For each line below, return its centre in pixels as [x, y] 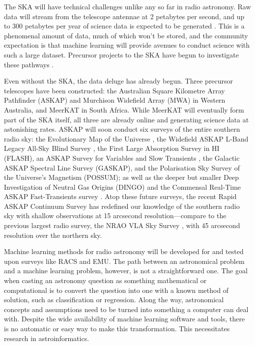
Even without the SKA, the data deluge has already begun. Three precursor [119, 81]
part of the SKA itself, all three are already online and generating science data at [127, 119]
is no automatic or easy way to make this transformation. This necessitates [117, 328]
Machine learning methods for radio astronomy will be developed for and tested [124, 251]
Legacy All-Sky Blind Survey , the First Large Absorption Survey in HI [112, 148]
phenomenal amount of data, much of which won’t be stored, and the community [126, 35]
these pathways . [29, 64]
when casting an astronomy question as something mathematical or [105, 280]
